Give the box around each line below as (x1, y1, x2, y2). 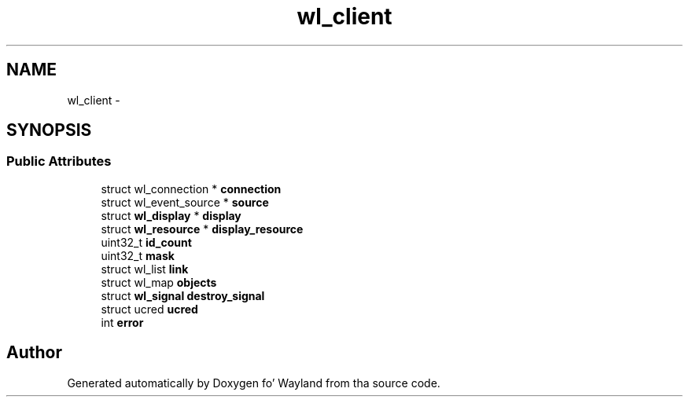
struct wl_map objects (101, 275, 217, 289)
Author (6, 343, 62, 363)
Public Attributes (6, 153, 112, 170)
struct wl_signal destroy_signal (101, 288, 265, 302)
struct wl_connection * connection (101, 181, 282, 196)
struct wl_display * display (101, 208, 241, 222)
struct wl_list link (101, 262, 189, 276)
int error (101, 315, 144, 329)
